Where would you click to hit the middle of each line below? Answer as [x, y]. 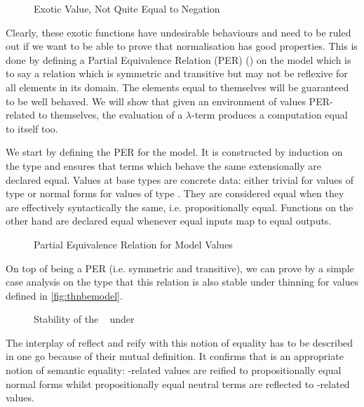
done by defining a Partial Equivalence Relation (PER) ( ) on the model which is [178, 59]
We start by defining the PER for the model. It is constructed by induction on [174, 152]
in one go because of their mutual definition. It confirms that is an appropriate [175, 356]
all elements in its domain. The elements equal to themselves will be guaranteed [177, 87]
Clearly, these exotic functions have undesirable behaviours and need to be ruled [178, 32]
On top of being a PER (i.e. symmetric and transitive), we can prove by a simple [180, 268]
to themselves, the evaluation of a [110, 115]
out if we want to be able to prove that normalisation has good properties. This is [182, 46]
